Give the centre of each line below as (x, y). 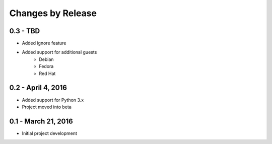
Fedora (46, 66)
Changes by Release (53, 13)
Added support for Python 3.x (53, 100)
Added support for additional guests (59, 52)
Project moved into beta (47, 107)
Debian (46, 59)
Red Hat (47, 74)
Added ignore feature (44, 43)
